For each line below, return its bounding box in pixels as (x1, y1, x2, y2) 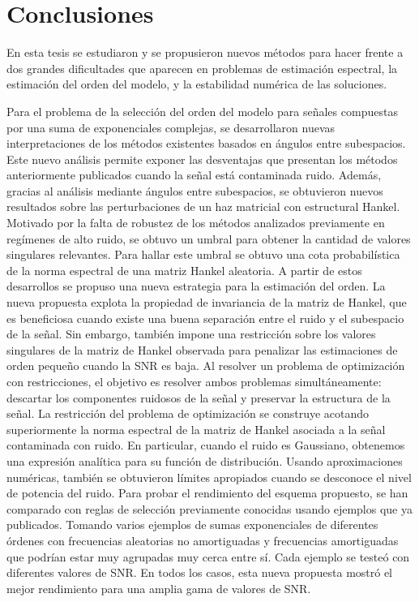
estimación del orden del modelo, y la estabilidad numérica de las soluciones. (6, 75, 387, 92)
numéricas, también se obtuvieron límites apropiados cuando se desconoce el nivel (6, 468, 412, 485)
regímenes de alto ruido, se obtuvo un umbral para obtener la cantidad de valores (6, 230, 411, 247)
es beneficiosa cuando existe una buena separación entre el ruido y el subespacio (6, 309, 404, 326)
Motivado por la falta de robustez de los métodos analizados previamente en (6, 214, 385, 231)
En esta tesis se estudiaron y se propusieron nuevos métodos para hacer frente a (6, 44, 404, 61)
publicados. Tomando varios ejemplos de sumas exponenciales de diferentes (6, 516, 378, 533)
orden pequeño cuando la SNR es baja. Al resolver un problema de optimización (6, 357, 405, 374)
